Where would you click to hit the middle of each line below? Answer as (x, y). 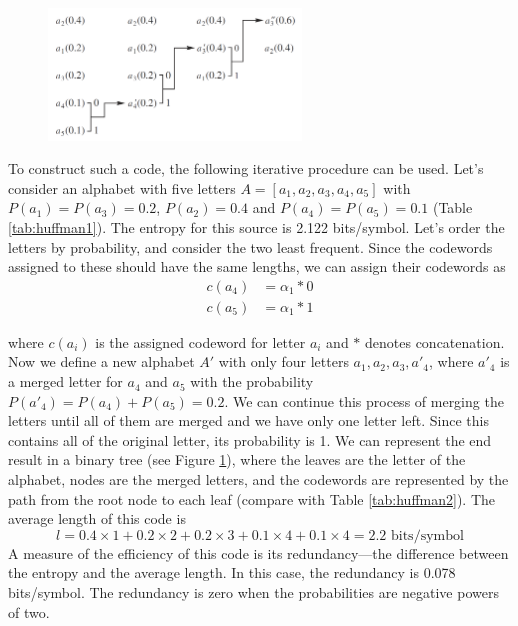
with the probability (252, 381)
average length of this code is (97, 518)
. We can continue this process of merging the (364, 400)
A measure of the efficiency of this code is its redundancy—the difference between (258, 552)
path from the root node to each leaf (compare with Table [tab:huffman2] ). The (252, 498)
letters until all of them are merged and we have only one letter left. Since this (248, 420)
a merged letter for (65, 381)
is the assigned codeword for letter (200, 341)
